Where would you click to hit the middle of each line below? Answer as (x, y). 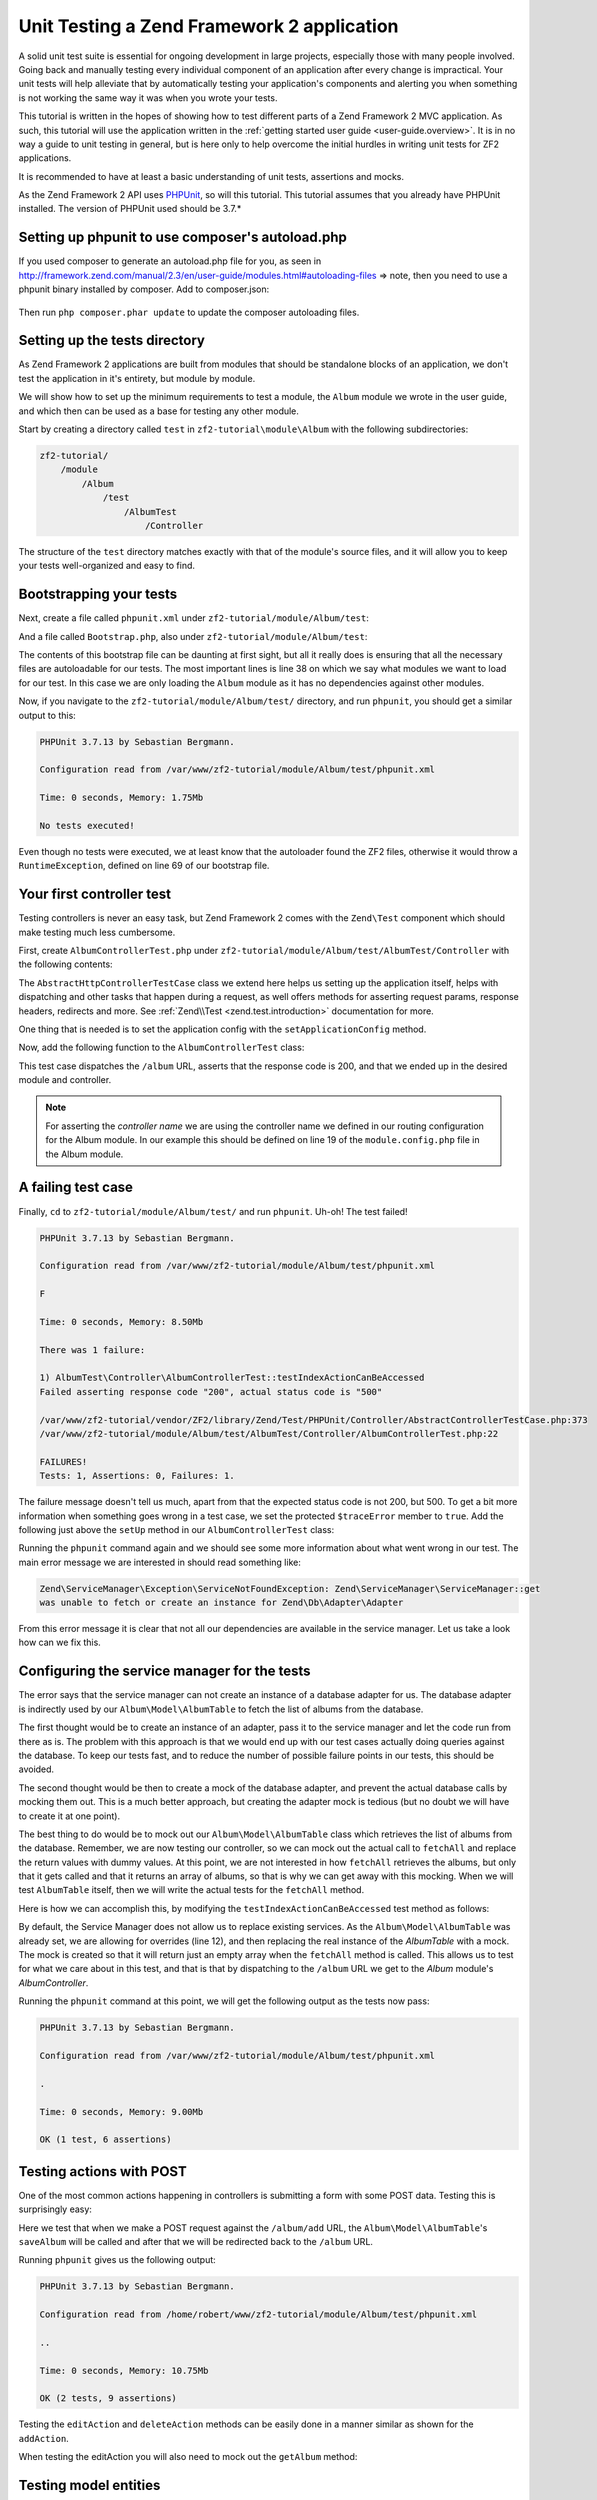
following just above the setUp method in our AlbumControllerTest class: (176, 1529)
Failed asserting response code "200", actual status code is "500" (211, 1391)
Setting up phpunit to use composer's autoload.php (182, 237)
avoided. (36, 1769)
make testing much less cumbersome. (97, 932)
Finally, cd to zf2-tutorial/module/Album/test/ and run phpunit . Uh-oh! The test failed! (213, 1211)
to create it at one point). (69, 1816)
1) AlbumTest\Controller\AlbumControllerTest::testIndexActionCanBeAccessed (232, 1378)
